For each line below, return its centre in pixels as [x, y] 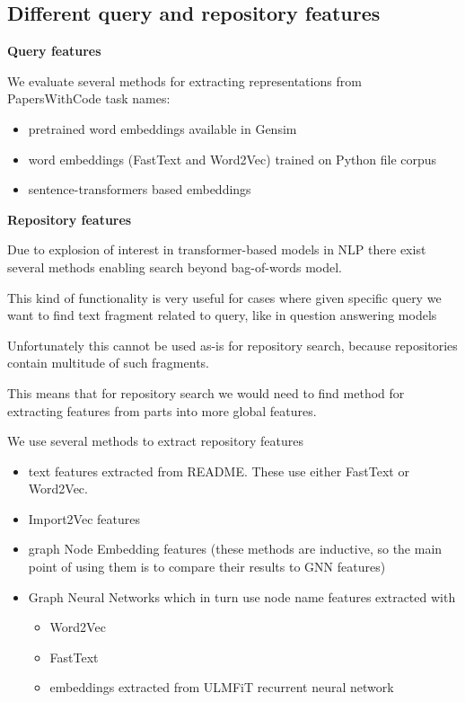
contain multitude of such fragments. [108, 363]
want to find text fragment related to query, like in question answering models [222, 315]
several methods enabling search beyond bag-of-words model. [175, 267]
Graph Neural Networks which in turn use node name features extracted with [242, 596]
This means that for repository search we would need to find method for [206, 392]
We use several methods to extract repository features [155, 441]
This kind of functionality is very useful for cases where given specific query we [224, 297]
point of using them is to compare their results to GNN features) [207, 567]
